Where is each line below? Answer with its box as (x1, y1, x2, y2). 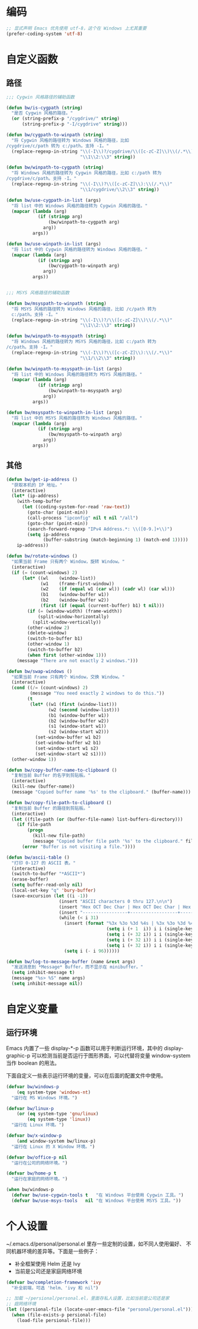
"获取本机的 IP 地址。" (11, 482, 63, 488)
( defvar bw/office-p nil (6, 1154, 67, 1160)
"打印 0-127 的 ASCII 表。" (11, 860, 76, 866)
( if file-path (16, 822, 51, 828)
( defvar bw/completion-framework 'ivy (6, 1279, 101, 1285)
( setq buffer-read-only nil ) (11, 882, 83, 888)
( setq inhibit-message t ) (11, 970, 75, 976)
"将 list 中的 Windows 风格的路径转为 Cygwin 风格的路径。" (11, 202, 148, 209)
